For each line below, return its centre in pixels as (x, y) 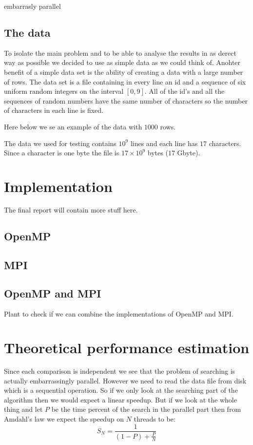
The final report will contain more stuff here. (71, 209)
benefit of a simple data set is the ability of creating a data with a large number (124, 72)
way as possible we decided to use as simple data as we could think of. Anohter (122, 62)
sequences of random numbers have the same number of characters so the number (126, 100)
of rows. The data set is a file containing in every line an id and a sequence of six (125, 81)
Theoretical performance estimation (127, 347)
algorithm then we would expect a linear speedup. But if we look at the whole (120, 399)
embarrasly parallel (32, 6)
